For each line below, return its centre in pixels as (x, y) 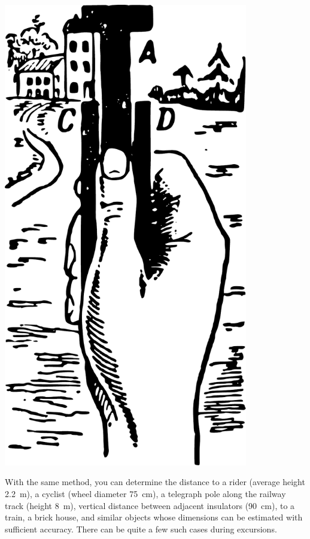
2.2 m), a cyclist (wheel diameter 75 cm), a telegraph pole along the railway (145, 494)
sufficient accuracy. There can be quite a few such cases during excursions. (141, 529)
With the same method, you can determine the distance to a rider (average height (155, 482)
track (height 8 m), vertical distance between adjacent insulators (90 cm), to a (150, 505)
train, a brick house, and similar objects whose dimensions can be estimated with (154, 517)
